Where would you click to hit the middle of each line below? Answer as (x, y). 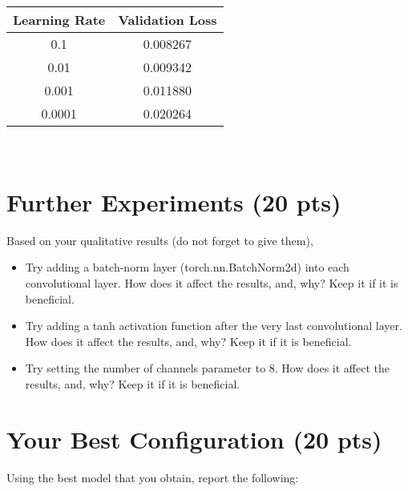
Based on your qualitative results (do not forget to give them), (160, 240)
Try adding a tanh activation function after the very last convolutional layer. (214, 326)
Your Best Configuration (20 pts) (194, 439)
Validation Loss (168, 20)
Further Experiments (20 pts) (174, 201)
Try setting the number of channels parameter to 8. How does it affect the (207, 368)
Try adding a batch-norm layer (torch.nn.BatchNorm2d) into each (187, 267)
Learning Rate (59, 20)
